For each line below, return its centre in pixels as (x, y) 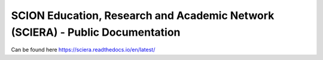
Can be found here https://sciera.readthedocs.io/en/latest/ (83, 50)
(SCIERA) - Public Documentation (96, 32)
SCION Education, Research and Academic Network (143, 15)
